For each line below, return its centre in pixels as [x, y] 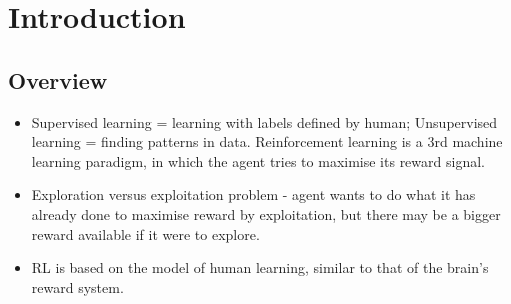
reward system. [77, 286]
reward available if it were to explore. [145, 233]
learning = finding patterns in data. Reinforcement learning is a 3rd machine [267, 141]
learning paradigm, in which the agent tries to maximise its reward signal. [258, 160]
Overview [58, 79]
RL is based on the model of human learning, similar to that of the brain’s [260, 267]
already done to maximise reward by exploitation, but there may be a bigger [266, 213]
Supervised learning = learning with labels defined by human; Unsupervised [264, 121]
